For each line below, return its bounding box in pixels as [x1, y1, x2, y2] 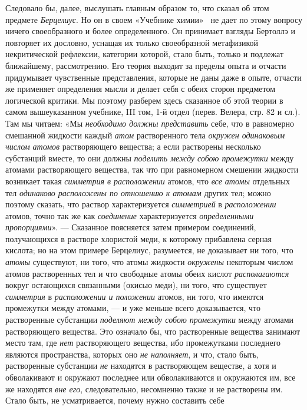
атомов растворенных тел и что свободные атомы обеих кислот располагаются [5, 267, 289, 279]
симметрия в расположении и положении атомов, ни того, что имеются [5, 290, 264, 302]
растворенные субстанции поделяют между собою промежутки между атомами [5, 313, 293, 326]
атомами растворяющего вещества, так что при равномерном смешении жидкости [5, 163, 299, 176]
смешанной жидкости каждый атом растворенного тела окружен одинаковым [5, 128, 285, 141]
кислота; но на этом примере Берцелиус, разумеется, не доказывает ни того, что [5, 244, 293, 256]
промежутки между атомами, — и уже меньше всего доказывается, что [5, 302, 260, 314]
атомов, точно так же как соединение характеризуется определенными [5, 209, 254, 221]
